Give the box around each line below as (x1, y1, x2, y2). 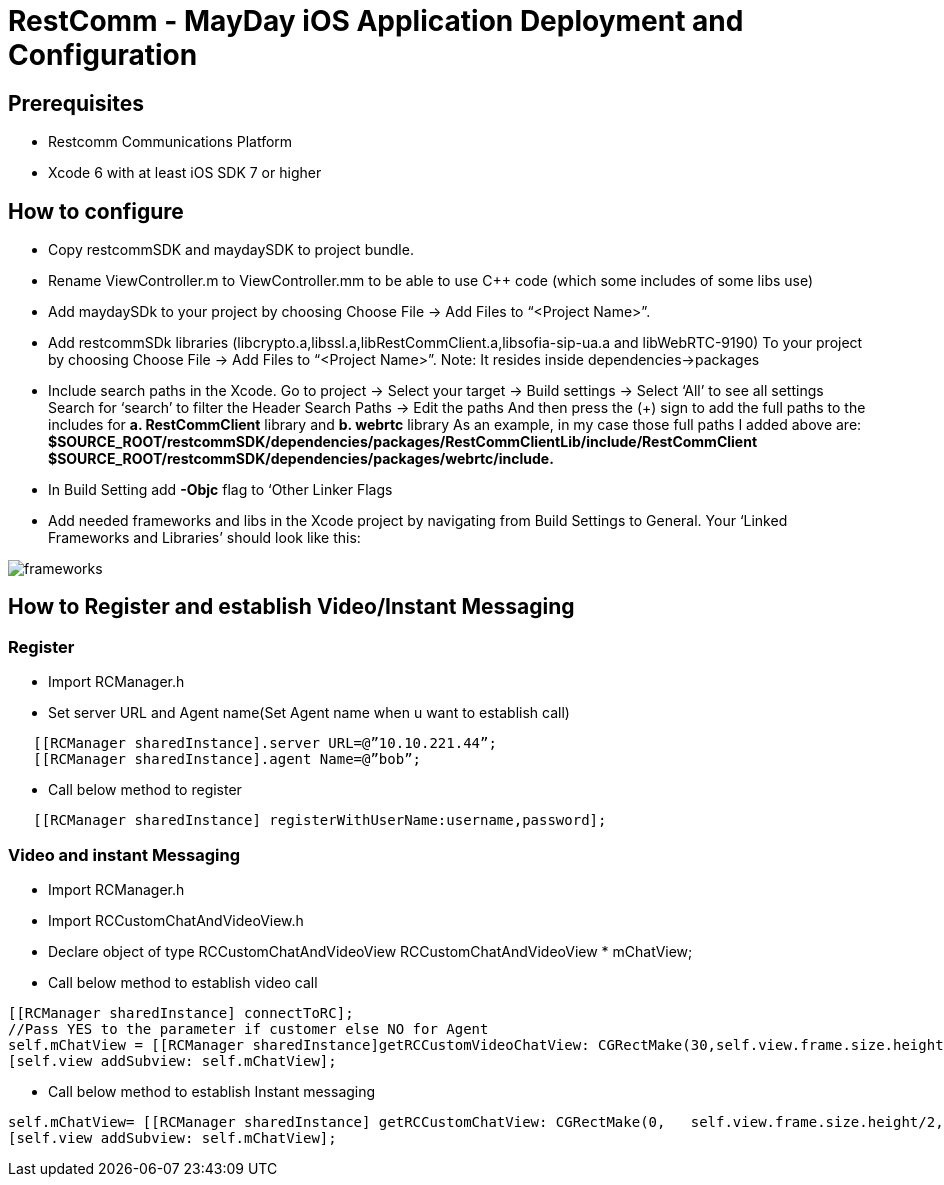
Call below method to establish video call (48, 973, 318, 991)
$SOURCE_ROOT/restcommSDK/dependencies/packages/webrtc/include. (48, 450, 554, 468)
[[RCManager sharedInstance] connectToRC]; (8, 1004, 354, 1021)
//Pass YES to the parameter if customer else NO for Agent (8, 1020, 489, 1037)
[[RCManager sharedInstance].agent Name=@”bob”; (33, 751, 422, 768)
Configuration (8, 38, 198, 72)
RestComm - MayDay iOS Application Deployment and (8, 4, 744, 38)
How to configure (8, 198, 184, 224)
